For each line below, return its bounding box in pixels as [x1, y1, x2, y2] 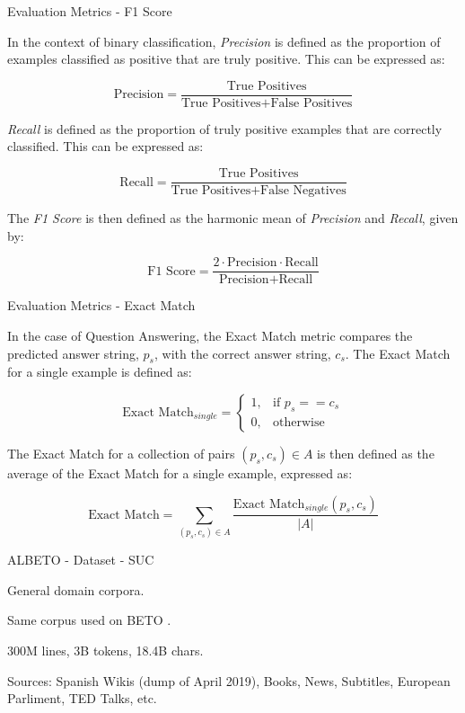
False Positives [270, 96, 353, 110]
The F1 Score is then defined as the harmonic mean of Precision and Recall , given [7, 209, 459, 227]
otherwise [273, 415, 325, 429]
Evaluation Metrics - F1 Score [7, 2, 172, 20]
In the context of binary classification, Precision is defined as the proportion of [7, 31, 441, 50]
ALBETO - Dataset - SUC [7, 550, 154, 569]
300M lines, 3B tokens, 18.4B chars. [7, 641, 204, 660]
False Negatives [260, 184, 347, 198]
